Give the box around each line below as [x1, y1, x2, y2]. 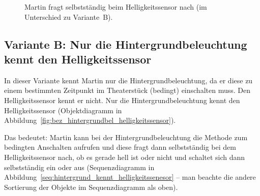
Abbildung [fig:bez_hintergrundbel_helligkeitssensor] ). [4, 115, 176, 125]
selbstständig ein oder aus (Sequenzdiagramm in [4, 161, 155, 172]
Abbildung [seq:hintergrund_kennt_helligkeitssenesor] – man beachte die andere [4, 172, 256, 182]
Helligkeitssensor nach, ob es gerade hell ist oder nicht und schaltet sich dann [4, 151, 245, 162]
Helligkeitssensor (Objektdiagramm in [4, 105, 122, 115]
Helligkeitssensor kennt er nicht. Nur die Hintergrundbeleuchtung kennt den [4, 94, 240, 105]
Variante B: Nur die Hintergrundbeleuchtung [4, 36, 247, 52]
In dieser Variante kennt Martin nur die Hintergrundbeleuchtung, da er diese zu [4, 75, 253, 85]
